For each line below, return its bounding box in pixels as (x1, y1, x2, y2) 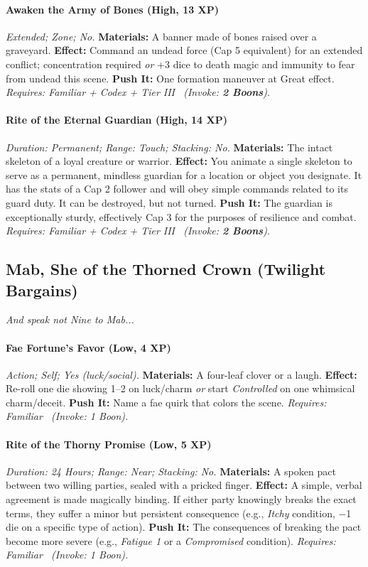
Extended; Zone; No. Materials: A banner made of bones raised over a (6, 28, 317, 43)
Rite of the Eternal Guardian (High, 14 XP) (6, 112, 227, 127)
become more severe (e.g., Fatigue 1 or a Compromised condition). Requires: (6, 533, 336, 548)
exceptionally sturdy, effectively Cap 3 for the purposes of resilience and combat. (6, 209, 357, 224)
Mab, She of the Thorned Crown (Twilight (6, 258, 326, 280)
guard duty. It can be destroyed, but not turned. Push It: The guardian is (6, 195, 332, 210)
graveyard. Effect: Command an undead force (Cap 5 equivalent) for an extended (6, 43, 363, 58)
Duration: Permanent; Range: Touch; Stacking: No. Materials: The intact (6, 139, 333, 154)
